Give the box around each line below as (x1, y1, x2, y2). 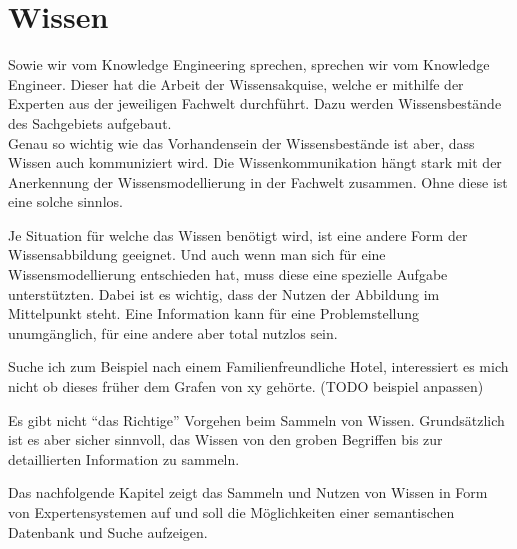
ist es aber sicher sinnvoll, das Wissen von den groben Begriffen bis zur (8, 429, 443, 450)
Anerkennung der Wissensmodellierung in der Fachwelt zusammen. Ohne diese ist (8, 171, 508, 192)
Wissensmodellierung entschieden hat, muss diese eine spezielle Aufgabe (8, 264, 448, 285)
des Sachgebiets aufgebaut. (8, 112, 172, 133)
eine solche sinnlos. (8, 191, 123, 212)
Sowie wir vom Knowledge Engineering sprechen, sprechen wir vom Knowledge (8, 54, 490, 75)
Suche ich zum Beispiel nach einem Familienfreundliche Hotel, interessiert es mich (8, 356, 509, 377)
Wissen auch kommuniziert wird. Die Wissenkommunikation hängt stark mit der (8, 152, 502, 173)
